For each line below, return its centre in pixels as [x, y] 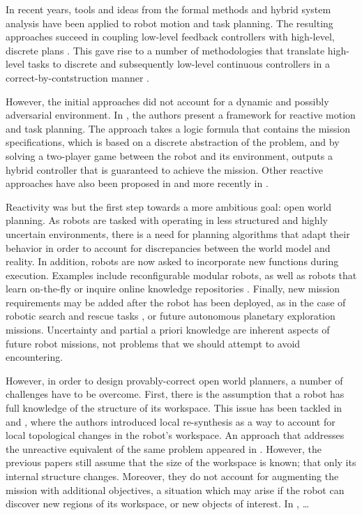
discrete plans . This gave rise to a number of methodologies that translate [165, 50]
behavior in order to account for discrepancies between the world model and [168, 247]
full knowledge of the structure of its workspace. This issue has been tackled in [174, 408]
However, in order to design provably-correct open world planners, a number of [174, 380]
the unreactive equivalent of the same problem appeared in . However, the [164, 448]
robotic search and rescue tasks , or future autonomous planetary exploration [171, 316]
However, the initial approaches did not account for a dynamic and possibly [167, 101]
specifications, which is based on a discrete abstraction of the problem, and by [173, 142]
